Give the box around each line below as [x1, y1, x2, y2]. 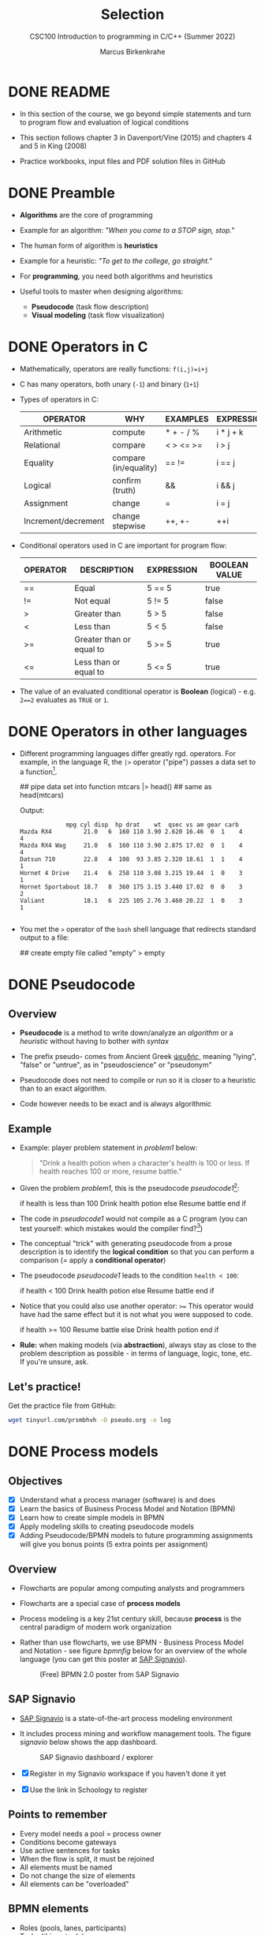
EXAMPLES [165, 413, 209, 424]
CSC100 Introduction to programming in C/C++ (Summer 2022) [29, 32, 236, 41]
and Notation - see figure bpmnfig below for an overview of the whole [19, 1646, 248, 1656]
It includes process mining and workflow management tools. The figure [19, 1728, 252, 1738]
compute [111, 426, 146, 437]
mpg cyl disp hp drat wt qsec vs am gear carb [65, 821, 239, 829]
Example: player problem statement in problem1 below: [19, 1143, 198, 1152]
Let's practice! [8, 1379, 81, 1394]
